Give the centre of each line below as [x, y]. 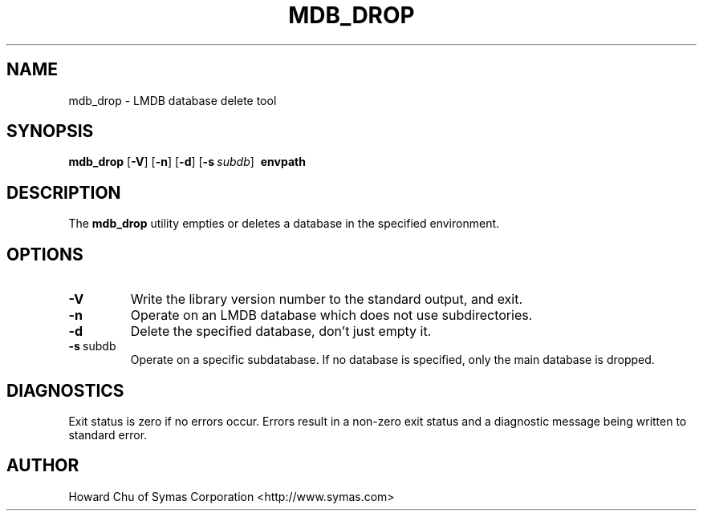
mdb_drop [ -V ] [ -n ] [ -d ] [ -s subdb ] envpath [187, 162]
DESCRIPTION [64, 192]
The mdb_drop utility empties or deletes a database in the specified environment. [284, 224]
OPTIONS [45, 254]
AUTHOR [43, 466]
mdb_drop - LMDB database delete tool [173, 100]
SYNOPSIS [50, 131]
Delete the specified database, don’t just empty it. [281, 331]
